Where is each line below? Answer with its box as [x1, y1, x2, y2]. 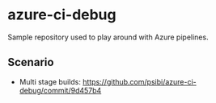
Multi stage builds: [19, 76, 82, 86]
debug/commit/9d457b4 [19, 85, 102, 95]
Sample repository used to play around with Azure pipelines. [7, 32, 209, 42]
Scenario [7, 56, 54, 69]
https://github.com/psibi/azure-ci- [83, 76, 197, 86]
